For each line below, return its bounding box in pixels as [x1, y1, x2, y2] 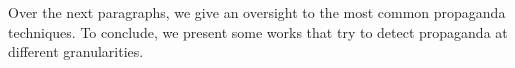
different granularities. [8, 41, 144, 62]
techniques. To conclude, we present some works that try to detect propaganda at [8, 21, 508, 42]
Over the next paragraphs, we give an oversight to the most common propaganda [8, 2, 506, 22]
